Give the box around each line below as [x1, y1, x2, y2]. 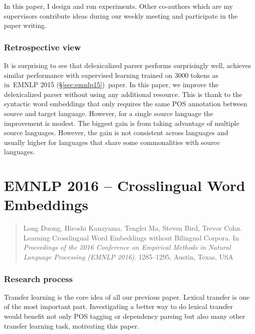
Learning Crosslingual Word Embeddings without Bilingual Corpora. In [23, 232, 239, 242]
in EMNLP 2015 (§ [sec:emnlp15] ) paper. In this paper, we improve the [4, 79, 219, 90]
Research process [4, 272, 73, 285]
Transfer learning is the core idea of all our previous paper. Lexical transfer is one [4, 291, 250, 302]
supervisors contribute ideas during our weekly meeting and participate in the [4, 10, 238, 21]
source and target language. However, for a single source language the [4, 108, 213, 118]
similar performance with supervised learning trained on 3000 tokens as [4, 70, 218, 80]
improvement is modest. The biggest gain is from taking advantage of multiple [4, 118, 239, 128]
